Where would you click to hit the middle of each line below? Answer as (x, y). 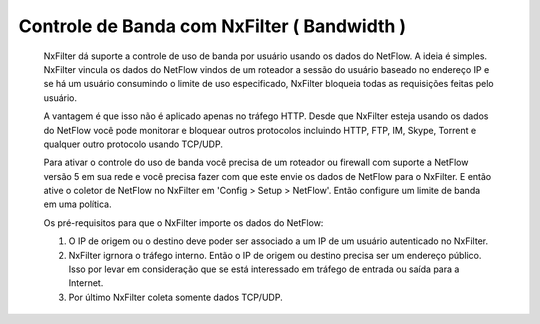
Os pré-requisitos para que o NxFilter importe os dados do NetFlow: (183, 222)
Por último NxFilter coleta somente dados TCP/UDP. (176, 297)
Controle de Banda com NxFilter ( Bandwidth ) (212, 26)
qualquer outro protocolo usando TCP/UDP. (133, 144)
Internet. (86, 283)
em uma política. (77, 204)
